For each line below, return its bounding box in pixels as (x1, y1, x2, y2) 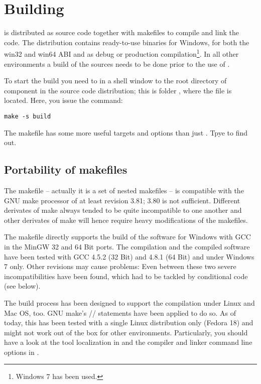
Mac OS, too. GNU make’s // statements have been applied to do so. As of (4, 307, 236, 318)
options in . (4, 346, 39, 357)
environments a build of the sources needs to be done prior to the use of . (4, 58, 230, 69)
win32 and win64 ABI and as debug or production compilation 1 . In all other (4, 47, 239, 59)
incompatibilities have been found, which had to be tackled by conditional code (4, 271, 248, 281)
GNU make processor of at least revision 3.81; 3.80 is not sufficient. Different (4, 195, 240, 205)
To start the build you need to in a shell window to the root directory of (4, 75, 227, 86)
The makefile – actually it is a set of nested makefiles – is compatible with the (4, 185, 244, 195)
